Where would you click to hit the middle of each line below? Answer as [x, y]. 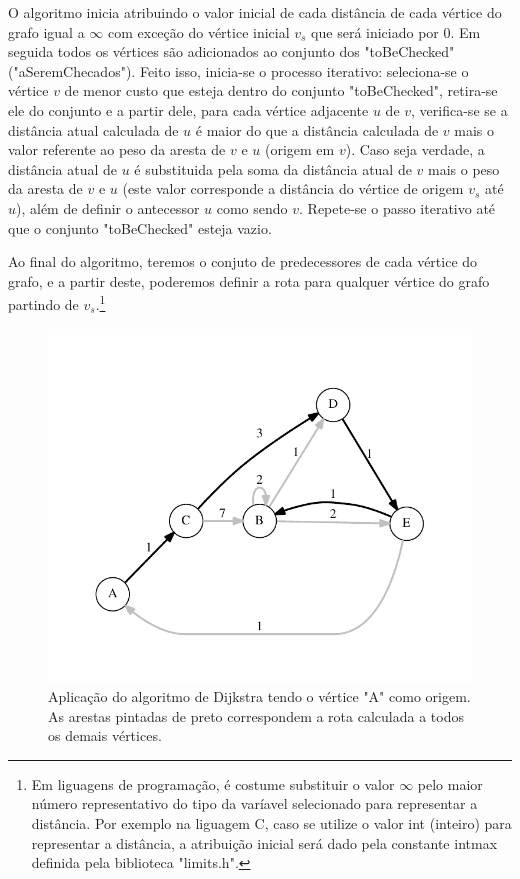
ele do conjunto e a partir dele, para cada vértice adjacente [188, 109]
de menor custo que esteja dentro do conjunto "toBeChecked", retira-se [281, 90]
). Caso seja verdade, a [415, 149]
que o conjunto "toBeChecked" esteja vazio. [140, 227]
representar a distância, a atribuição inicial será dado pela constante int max [264, 842]
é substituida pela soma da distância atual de [273, 168]
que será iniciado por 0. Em [396, 31]
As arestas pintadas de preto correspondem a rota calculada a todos [256, 715]
